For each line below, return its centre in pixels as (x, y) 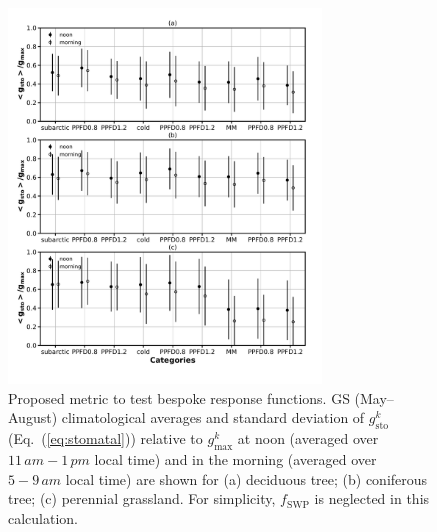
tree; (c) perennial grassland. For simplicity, (142, 498)
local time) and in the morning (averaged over (235, 458)
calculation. (43, 517)
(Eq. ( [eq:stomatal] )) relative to (105, 438)
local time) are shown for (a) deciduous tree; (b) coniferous (246, 478)
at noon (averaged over (308, 438)
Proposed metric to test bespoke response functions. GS (179, 397)
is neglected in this (372, 498)
